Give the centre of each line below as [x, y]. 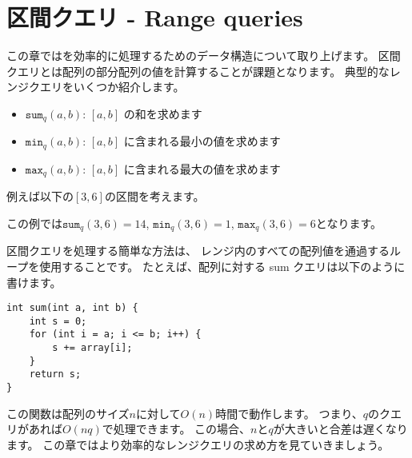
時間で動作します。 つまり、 [289, 413]
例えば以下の [40, 196]
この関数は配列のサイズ [68, 413]
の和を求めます [163, 113]
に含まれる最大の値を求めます [202, 168]
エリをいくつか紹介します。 [112, 87]
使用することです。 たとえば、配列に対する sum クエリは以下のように [222, 266]
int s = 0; [58, 321]
